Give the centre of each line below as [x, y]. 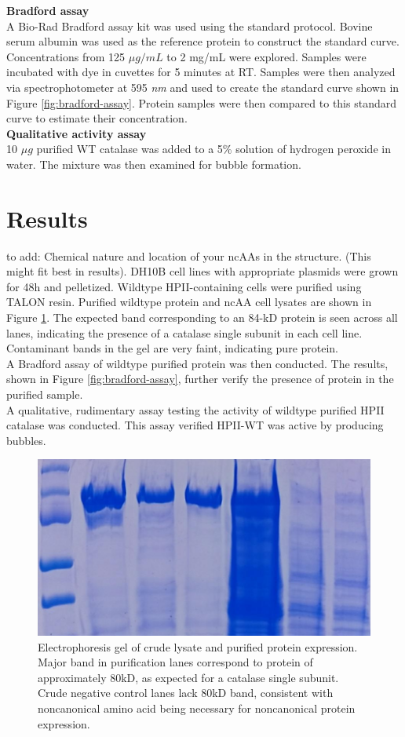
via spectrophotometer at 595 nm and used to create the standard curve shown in [203, 87]
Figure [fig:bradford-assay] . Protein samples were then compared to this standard [201, 102]
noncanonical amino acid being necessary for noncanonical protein [197, 708]
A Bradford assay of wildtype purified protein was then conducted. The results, [197, 363]
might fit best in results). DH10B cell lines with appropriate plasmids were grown [202, 271]
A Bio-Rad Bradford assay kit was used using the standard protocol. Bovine [190, 26]
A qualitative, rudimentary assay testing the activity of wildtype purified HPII [195, 409]
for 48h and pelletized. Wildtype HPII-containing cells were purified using [184, 286]
